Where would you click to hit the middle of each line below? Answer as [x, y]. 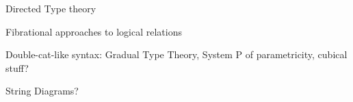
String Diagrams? [42, 91]
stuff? [17, 67]
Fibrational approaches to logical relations [94, 31]
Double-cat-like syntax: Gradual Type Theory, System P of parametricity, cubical [176, 54]
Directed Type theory [51, 8]
